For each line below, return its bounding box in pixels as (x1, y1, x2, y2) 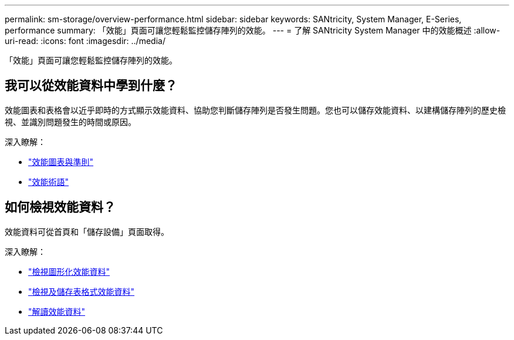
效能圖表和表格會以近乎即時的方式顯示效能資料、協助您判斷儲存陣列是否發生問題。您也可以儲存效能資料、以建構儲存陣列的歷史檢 (5, 105, 506, 115)
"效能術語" (28, 176, 69, 187)
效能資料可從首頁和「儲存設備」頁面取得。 (5, 226, 169, 237)
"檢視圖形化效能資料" (28, 266, 110, 277)
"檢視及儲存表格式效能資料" (28, 286, 135, 297)
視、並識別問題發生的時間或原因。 (5, 116, 136, 127)
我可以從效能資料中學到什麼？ (5, 78, 177, 93)
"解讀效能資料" (28, 306, 86, 317)
